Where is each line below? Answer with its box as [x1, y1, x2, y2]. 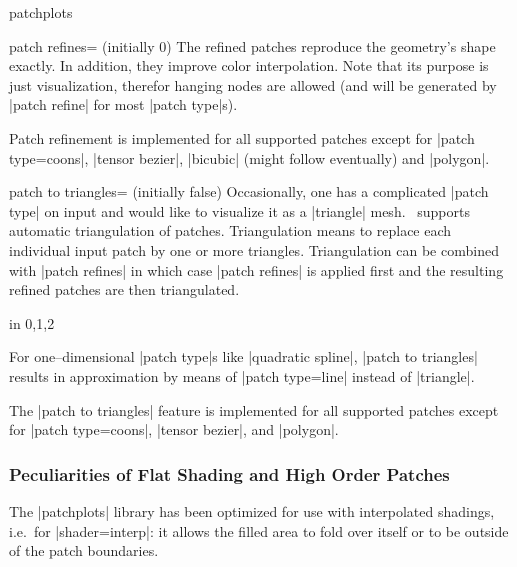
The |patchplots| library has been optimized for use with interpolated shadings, [9, 500, 495, 521]
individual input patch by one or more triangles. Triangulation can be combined [9, 239, 499, 260]
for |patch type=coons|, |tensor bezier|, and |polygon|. [9, 419, 339, 440]
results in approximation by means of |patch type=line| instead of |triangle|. [9, 365, 475, 386]
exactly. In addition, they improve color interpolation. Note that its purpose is [9, 55, 489, 76]
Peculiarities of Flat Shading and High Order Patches [9, 461, 450, 486]
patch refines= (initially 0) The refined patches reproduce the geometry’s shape [9, 35, 496, 56]
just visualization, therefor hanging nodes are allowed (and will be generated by [9, 74, 497, 95]
